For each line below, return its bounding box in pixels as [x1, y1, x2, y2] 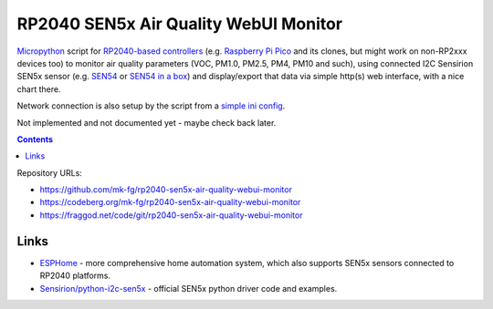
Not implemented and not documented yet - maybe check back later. [16, 117, 277, 128]
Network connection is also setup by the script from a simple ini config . [16, 100, 286, 111]
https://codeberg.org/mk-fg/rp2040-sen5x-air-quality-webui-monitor [39, 197, 301, 208]
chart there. [16, 83, 61, 95]
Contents [16, 133, 54, 145]
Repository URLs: [16, 167, 82, 178]
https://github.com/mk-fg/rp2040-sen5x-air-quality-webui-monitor [39, 184, 292, 195]
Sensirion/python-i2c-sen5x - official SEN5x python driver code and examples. [39, 283, 338, 294]
